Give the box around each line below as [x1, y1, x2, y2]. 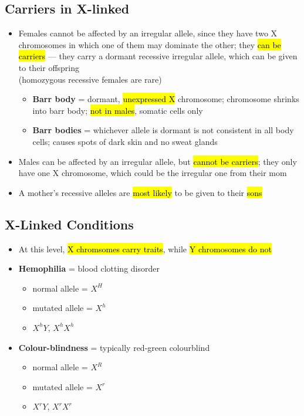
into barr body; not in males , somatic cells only [32, 104, 203, 116]
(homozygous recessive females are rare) [18, 73, 162, 85]
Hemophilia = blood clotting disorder [18, 262, 160, 275]
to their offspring [18, 61, 80, 73]
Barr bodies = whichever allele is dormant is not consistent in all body [32, 124, 294, 136]
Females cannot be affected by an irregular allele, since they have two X [18, 27, 278, 39]
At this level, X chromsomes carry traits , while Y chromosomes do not [18, 242, 272, 255]
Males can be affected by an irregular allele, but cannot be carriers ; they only [18, 155, 297, 167]
